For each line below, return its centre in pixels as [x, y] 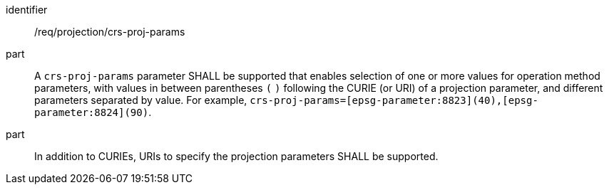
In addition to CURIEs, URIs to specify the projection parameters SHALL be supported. [236, 156]
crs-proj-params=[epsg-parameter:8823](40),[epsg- [394, 100]
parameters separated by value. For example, [141, 100]
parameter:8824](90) [92, 112]
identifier [27, 10]
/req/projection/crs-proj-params [110, 32]
